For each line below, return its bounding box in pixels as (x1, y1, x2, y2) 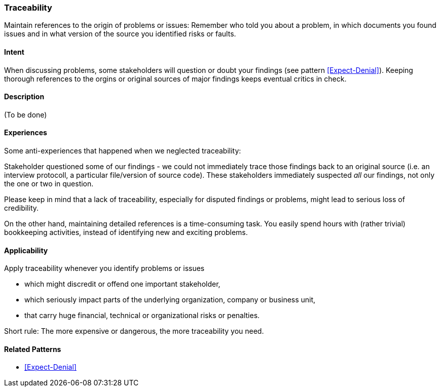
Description (4, 92, 45, 101)
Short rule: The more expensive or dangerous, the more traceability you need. (4, 327, 264, 336)
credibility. (4, 204, 39, 213)
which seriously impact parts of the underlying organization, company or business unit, (24, 295, 316, 304)
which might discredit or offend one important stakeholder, (24, 280, 221, 289)
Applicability (4, 246, 48, 255)
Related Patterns (4, 344, 61, 354)
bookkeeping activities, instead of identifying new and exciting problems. (4, 228, 248, 237)
